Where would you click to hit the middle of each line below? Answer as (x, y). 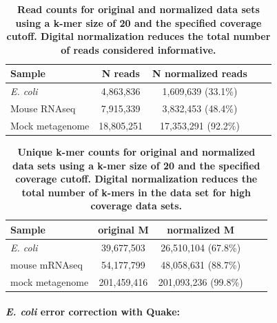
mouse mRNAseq (47, 264)
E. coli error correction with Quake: (93, 312)
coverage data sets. (136, 206)
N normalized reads (200, 73)
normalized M (201, 229)
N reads (121, 73)
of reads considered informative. (138, 49)
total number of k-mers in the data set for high (136, 192)
